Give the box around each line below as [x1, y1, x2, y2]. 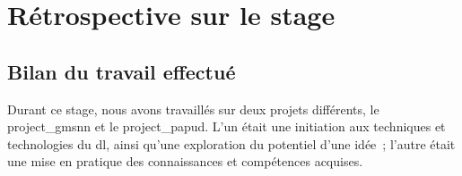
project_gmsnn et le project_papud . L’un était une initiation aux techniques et [7, 117, 446, 136]
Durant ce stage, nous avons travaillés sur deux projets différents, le [7, 99, 379, 118]
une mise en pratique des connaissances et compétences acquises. [7, 152, 363, 171]
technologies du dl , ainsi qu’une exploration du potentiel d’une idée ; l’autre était [7, 134, 456, 153]
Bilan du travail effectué [7, 57, 236, 85]
